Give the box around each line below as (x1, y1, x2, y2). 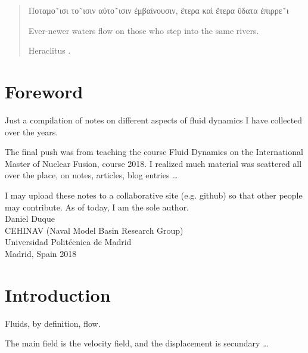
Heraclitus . (28, 44, 71, 57)
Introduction (5, 282, 111, 306)
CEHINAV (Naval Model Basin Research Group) (5, 224, 183, 236)
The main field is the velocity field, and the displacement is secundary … (5, 337, 269, 349)
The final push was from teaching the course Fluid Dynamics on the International (5, 145, 303, 158)
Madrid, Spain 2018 (5, 247, 77, 260)
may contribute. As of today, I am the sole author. (5, 200, 189, 213)
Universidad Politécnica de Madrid (5, 236, 132, 248)
